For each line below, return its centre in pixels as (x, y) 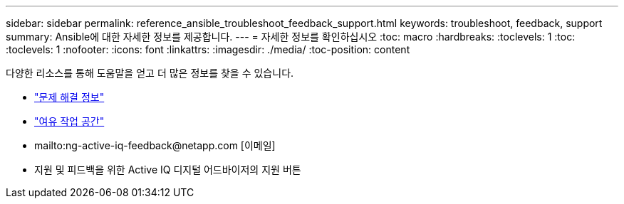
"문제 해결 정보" (69, 97)
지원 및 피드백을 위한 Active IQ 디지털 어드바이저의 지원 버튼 (168, 170)
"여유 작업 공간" (69, 121)
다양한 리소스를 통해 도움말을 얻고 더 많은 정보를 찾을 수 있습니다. (150, 73)
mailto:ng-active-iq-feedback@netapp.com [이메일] (155, 145)
